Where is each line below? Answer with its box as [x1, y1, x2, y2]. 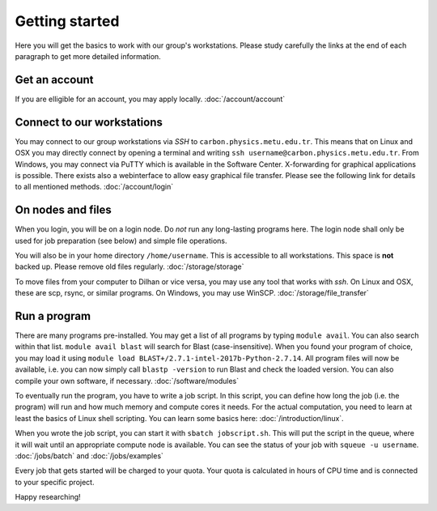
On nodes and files [15, 203, 112, 217]
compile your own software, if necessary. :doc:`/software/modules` [15, 376, 240, 385]
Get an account [15, 73, 94, 87]
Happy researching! [15, 492, 81, 502]
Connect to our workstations [15, 115, 163, 129]
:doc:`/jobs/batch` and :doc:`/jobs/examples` [15, 450, 163, 461]
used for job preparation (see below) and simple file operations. [15, 236, 227, 245]
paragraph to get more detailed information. [15, 51, 161, 61]
